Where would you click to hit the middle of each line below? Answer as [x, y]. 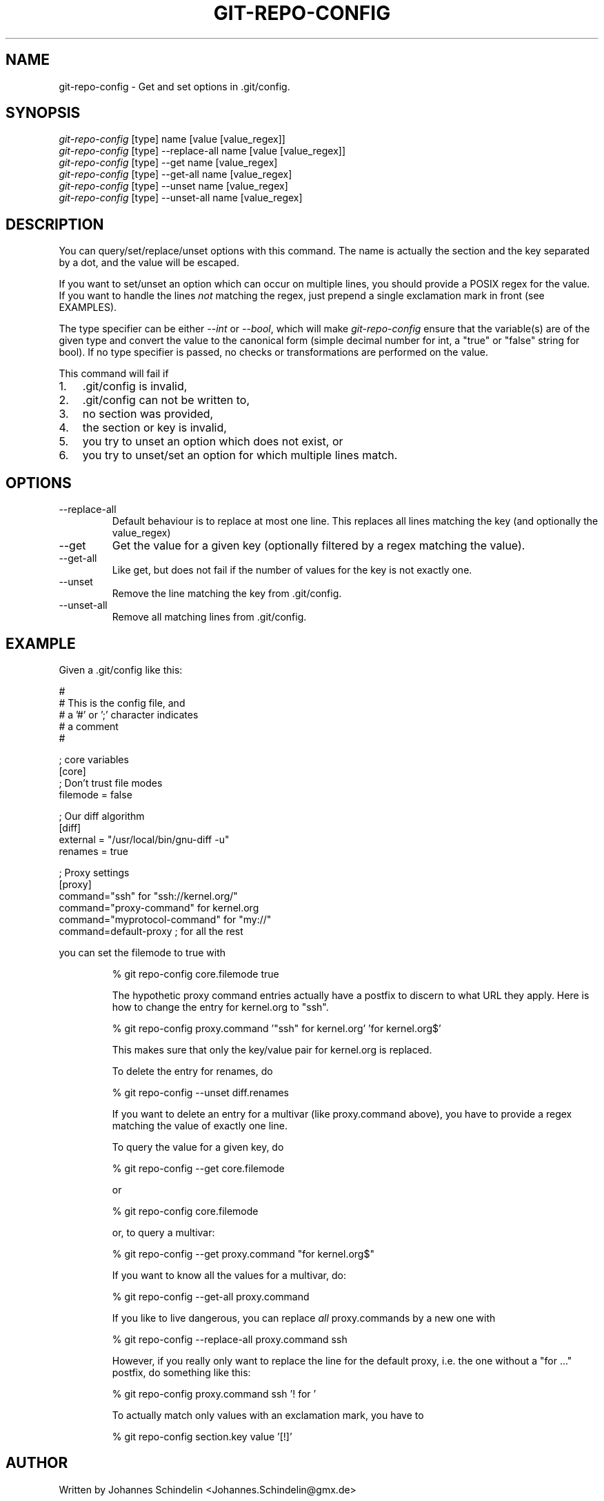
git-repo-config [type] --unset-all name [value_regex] [181, 198]
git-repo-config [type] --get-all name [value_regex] [175, 174]
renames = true [93, 851]
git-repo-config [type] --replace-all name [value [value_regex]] [202, 151]
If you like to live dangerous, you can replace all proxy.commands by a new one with [304, 1318]
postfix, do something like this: [181, 1372]
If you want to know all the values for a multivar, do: [229, 1275]
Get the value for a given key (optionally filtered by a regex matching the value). [319, 546]
